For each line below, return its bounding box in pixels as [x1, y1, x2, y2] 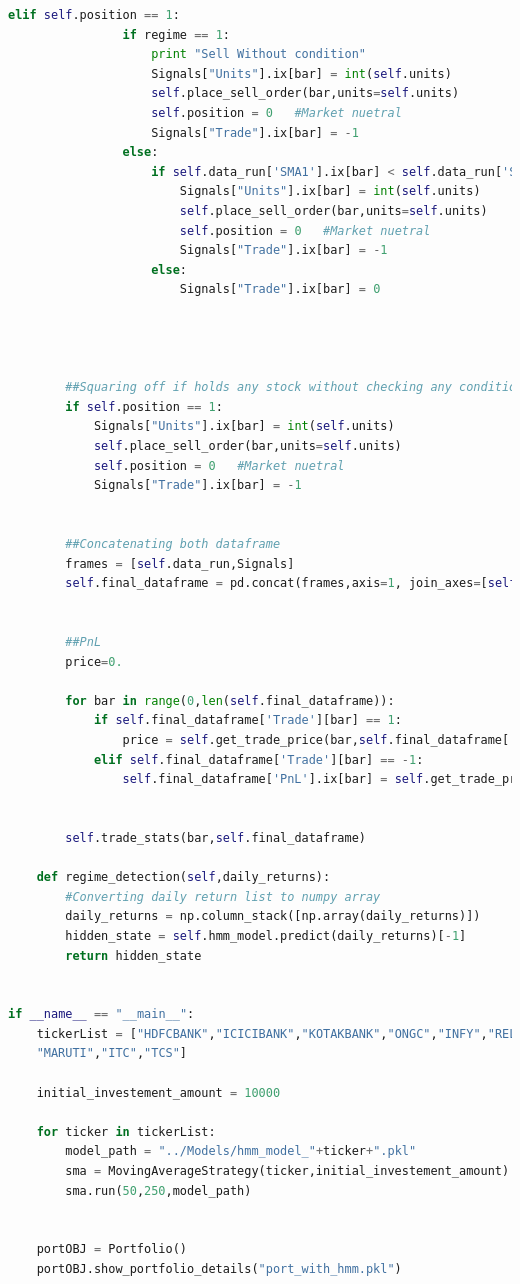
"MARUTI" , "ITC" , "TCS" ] [36, 1046, 188, 1061]
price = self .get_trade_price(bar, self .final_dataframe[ [122, 732, 510, 747]
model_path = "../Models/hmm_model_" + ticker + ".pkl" [65, 1144, 417, 1159]
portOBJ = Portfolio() [36, 1242, 187, 1257]
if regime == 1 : [122, 27, 230, 42]
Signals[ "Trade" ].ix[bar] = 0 [179, 282, 381, 297]
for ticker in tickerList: [36, 1124, 216, 1139]
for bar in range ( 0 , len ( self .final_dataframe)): [65, 693, 395, 708]
